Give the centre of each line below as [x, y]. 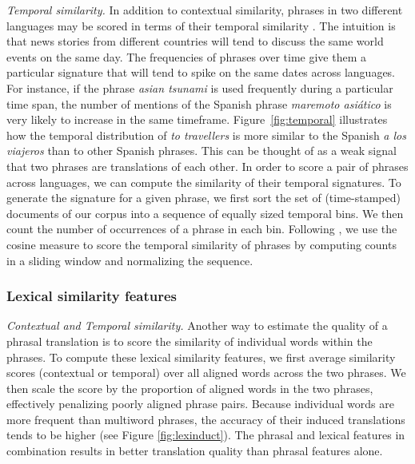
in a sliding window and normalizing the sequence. [130, 260]
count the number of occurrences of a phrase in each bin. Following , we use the [202, 229]
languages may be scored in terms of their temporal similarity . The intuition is [201, 25]
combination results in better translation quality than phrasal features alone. [195, 451]
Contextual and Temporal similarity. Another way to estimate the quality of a [197, 325]
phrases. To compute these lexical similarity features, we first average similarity [201, 357]
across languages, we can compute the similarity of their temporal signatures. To [204, 182]
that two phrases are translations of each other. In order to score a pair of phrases [207, 166]
